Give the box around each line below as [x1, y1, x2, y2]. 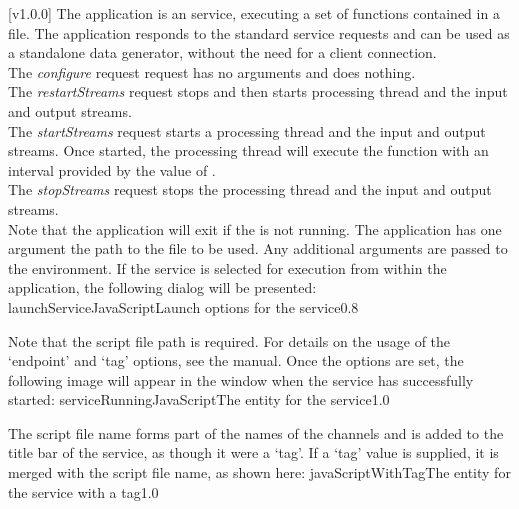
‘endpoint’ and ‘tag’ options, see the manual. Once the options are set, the [8, 350, 464, 371]
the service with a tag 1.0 [8, 481, 159, 502]
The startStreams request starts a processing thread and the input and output [8, 120, 486, 141]
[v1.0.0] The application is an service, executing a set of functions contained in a [8, 3, 500, 23]
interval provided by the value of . [8, 159, 216, 180]
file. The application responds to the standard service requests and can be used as [8, 22, 510, 43]
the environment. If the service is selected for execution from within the [8, 257, 447, 278]
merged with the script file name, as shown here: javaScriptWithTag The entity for [8, 462, 511, 483]
